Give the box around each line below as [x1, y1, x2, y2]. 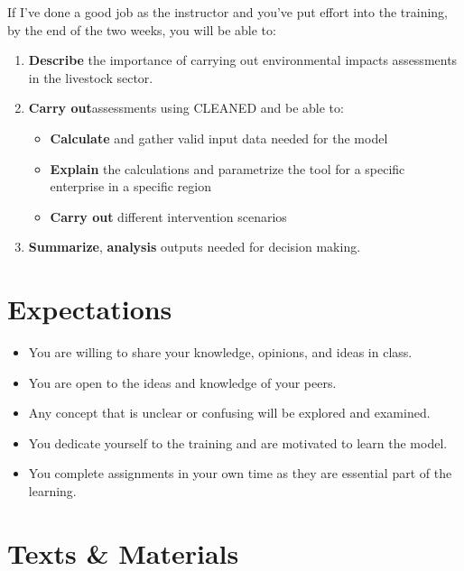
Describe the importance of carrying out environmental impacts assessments [28, 51, 458, 69]
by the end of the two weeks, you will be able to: [7, 20, 276, 39]
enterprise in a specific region [50, 177, 211, 196]
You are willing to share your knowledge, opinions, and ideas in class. [28, 343, 413, 362]
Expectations [7, 290, 172, 327]
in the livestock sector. [28, 68, 153, 87]
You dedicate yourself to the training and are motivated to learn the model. [28, 433, 448, 452]
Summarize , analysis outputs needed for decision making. [28, 237, 361, 256]
